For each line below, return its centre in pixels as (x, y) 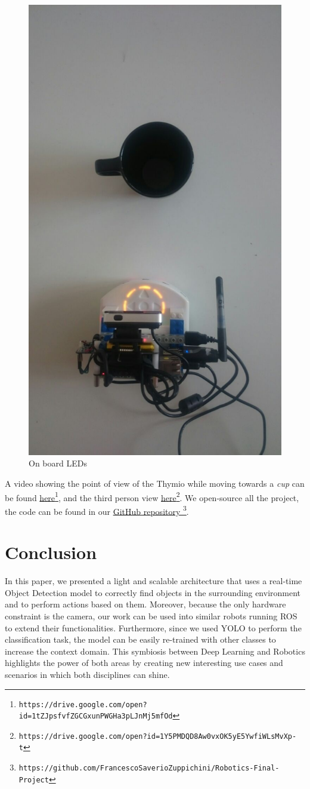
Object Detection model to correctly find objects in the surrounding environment (153, 592)
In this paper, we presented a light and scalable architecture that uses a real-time (154, 581)
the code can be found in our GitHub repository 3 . (97, 510)
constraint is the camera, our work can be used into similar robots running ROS (151, 615)
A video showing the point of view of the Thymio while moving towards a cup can (155, 483)
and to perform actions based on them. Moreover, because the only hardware (145, 604)
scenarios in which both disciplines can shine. (87, 674)
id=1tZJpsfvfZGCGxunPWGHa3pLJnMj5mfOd (96, 716)
